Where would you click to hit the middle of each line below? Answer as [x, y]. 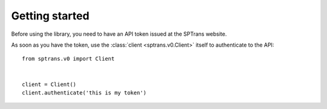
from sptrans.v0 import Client [68, 59]
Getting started [50, 16]
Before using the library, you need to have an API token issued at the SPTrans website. [119, 34]
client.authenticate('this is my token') [84, 93]
